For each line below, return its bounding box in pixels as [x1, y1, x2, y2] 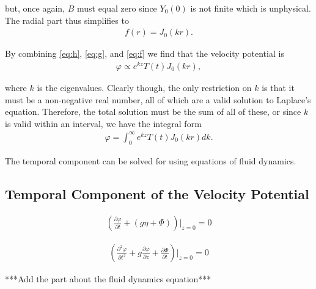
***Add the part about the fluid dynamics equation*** [5, 273, 211, 285]
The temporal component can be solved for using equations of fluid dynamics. [5, 154, 296, 167]
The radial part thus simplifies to [5, 13, 129, 26]
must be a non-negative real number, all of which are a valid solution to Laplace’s [5, 93, 311, 106]
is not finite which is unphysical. [190, 2, 311, 14]
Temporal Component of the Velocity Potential [5, 184, 309, 203]
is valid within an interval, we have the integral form [5, 117, 202, 130]
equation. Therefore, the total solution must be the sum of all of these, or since [5, 105, 301, 118]
